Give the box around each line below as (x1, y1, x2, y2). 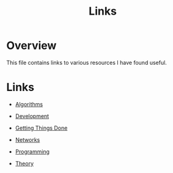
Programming (15, 148, 50, 155)
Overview (6, 39, 57, 53)
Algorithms (15, 100, 43, 108)
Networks (15, 136, 40, 143)
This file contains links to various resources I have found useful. (6, 59, 167, 66)
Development (15, 112, 50, 120)
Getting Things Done (15, 124, 68, 131)
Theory (15, 160, 34, 167)
